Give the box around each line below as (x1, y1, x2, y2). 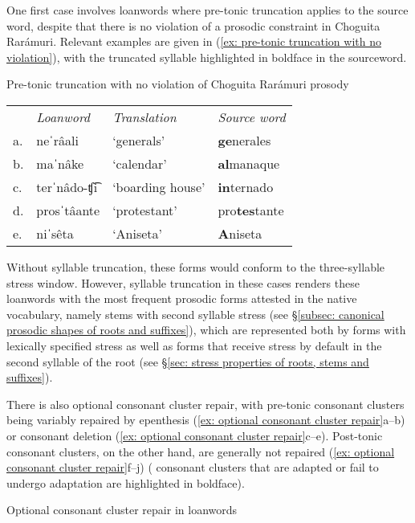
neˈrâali (36, 130, 79, 149)
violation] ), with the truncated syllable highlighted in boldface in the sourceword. (6, 48, 407, 65)
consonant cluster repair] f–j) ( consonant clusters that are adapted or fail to (6, 459, 379, 476)
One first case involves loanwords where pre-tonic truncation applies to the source (6, 2, 409, 18)
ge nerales (218, 130, 271, 149)
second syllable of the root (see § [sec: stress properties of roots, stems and (6, 353, 369, 370)
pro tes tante (218, 200, 284, 219)
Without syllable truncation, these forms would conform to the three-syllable (6, 258, 385, 275)
